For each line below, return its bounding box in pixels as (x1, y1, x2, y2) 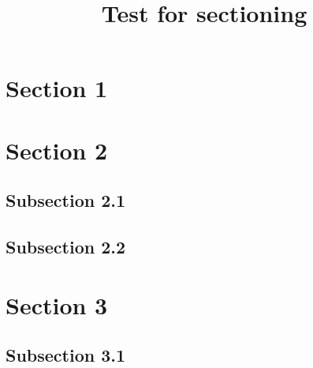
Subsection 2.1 (6, 188, 126, 212)
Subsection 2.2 (6, 235, 126, 259)
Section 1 (6, 72, 108, 104)
